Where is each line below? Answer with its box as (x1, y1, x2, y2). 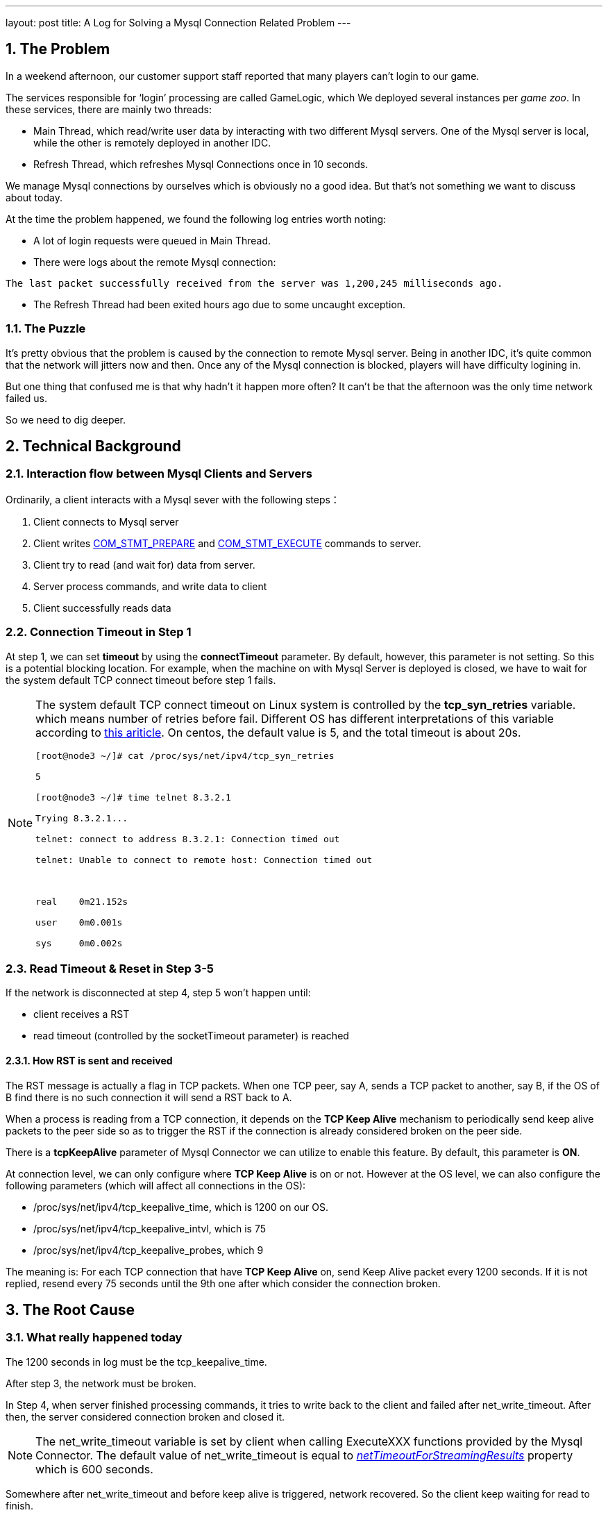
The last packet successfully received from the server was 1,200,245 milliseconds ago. (6, 277, 503, 289)
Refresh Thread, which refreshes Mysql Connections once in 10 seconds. (33, 158, 369, 170)
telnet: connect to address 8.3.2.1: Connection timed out (35, 833, 340, 844)
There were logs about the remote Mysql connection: (33, 256, 276, 268)
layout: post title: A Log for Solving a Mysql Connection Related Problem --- (6, 17, 351, 28)
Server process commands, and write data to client (33, 580, 267, 592)
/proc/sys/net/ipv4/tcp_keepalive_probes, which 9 (33, 1244, 264, 1256)
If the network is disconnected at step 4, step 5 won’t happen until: (6, 987, 311, 999)
